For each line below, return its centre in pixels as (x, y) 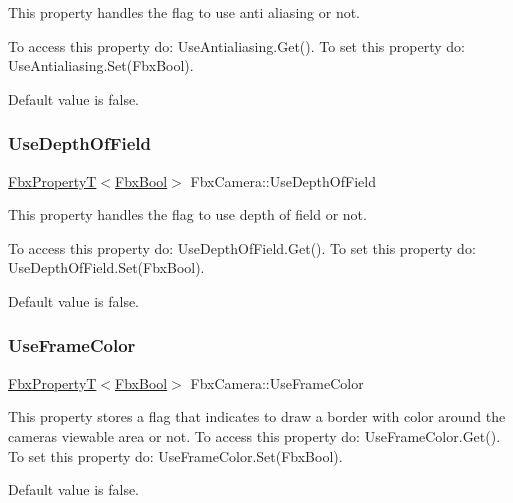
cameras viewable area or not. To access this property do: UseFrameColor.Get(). (254, 435)
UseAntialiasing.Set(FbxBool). (101, 65)
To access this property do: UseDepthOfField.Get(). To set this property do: (242, 247)
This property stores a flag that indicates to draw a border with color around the (257, 416)
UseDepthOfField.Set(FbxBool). (106, 267)
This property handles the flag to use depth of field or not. (187, 214)
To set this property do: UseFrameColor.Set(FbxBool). (175, 455)
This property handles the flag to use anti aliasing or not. (184, 12)
